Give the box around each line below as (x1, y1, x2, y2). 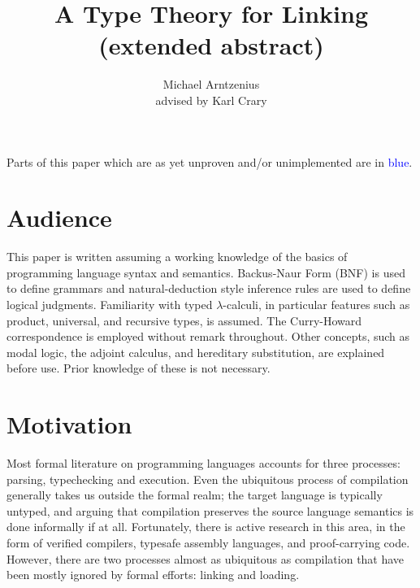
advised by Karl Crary (155, 91, 267, 108)
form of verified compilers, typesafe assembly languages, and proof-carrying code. (6, 534, 410, 551)
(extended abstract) (98, 28, 324, 62)
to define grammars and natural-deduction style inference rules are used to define (6, 280, 411, 297)
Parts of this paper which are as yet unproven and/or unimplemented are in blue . (6, 153, 413, 170)
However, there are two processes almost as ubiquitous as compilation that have (6, 550, 405, 567)
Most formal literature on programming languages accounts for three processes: (6, 455, 401, 472)
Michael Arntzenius (162, 76, 260, 93)
